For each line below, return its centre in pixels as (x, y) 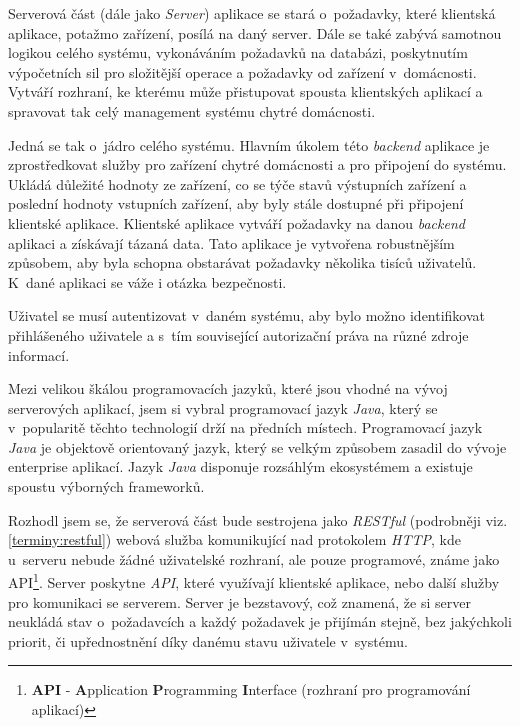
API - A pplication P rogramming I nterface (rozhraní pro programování (251, 689)
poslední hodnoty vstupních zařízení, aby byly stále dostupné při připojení (236, 203)
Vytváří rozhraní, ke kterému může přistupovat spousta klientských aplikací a (245, 91)
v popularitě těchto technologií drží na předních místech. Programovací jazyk (245, 427)
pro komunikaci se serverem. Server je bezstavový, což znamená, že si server (239, 601)
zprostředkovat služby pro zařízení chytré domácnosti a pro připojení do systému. (257, 164)
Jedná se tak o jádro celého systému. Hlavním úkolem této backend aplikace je (249, 144)
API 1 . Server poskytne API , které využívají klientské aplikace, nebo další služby (254, 581)
